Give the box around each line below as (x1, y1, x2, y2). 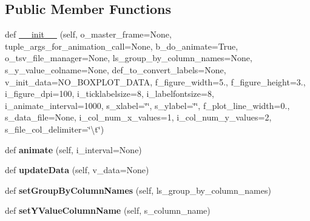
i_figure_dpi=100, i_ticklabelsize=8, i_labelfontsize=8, (5, 87, 214, 100)
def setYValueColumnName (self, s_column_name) (5, 204, 211, 217)
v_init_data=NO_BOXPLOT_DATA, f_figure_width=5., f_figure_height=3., (5, 75, 306, 88)
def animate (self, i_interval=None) (5, 143, 142, 156)
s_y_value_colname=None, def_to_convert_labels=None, (5, 63, 226, 76)
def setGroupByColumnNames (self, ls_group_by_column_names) (5, 183, 271, 196)
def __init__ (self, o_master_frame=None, (5, 28, 172, 41)
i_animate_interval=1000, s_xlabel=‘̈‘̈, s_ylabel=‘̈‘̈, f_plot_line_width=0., (5, 99, 290, 111)
